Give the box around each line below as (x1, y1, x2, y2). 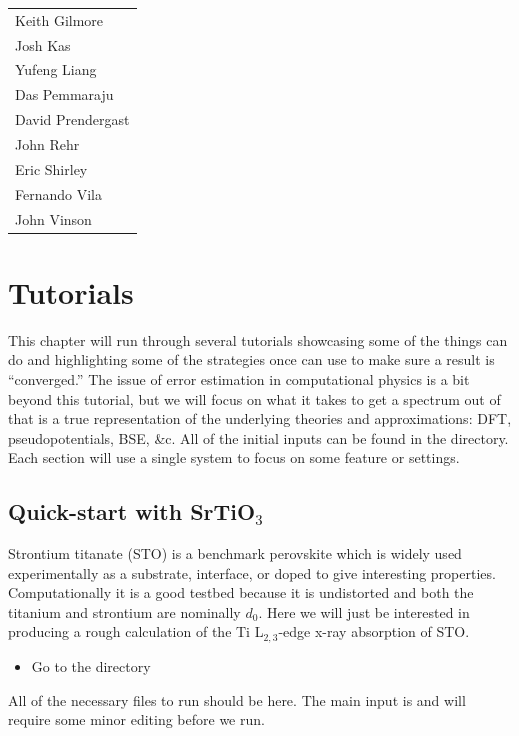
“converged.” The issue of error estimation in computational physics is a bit (8, 368, 470, 389)
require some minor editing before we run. (8, 709, 265, 730)
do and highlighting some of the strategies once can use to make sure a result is (8, 349, 495, 370)
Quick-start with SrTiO (8, 496, 256, 527)
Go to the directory (31, 655, 151, 676)
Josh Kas (15, 34, 71, 55)
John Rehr (15, 133, 80, 154)
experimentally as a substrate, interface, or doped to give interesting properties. (8, 562, 496, 583)
